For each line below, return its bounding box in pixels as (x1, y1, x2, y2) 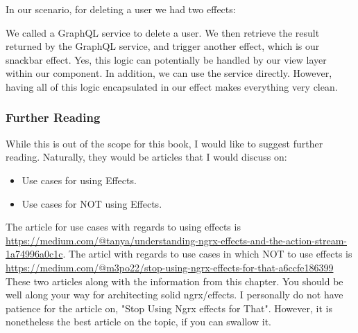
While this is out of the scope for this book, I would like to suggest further (6, 136, 323, 150)
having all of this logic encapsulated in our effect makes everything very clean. (6, 79, 338, 93)
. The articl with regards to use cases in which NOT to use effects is (62, 246, 352, 261)
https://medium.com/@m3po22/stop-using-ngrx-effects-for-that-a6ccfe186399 (6, 260, 334, 274)
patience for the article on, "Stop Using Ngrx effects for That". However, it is (6, 300, 332, 315)
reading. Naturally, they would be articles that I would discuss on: (6, 150, 287, 164)
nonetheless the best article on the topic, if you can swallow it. (6, 314, 271, 329)
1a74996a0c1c (6, 246, 63, 261)
